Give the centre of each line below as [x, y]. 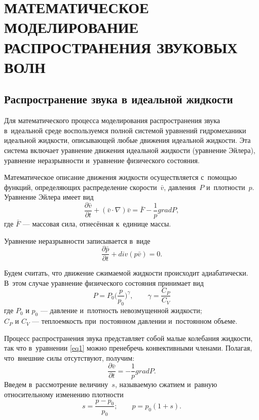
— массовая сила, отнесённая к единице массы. [97, 223]
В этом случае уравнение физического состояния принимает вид [104, 282]
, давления [180, 187]
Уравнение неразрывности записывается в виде [77, 240]
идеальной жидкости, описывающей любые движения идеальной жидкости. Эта [127, 140]
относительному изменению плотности [64, 394]
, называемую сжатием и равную [166, 384]
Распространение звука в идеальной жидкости [119, 99]
